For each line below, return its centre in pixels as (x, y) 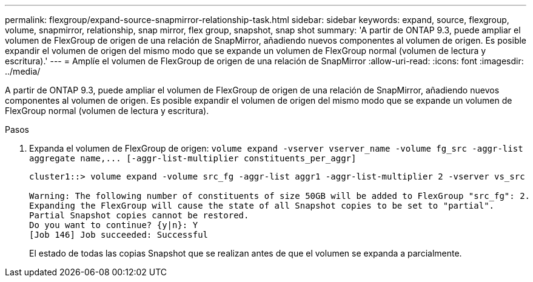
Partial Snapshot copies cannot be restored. (139, 215)
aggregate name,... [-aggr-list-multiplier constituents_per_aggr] (193, 158)
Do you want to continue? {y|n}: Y (114, 225)
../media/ (23, 71)
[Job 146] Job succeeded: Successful (119, 235)
